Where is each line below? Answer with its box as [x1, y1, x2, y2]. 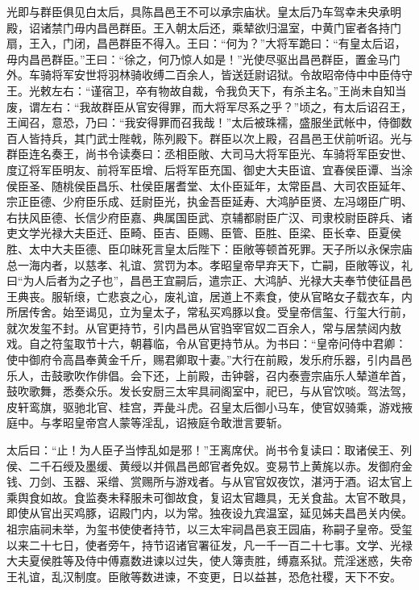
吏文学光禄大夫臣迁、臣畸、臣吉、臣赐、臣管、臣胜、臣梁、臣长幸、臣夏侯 [6, 224, 401, 241]
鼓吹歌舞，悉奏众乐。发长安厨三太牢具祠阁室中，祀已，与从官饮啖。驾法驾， [6, 383, 413, 400]
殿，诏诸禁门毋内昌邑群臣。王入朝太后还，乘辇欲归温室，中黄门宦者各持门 [6, 19, 401, 36]
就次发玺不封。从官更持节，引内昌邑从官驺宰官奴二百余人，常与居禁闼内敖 [6, 319, 401, 336]
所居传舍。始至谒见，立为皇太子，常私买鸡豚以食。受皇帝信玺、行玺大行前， [6, 303, 413, 320]
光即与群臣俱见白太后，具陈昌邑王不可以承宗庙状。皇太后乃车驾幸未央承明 [6, 3, 401, 19]
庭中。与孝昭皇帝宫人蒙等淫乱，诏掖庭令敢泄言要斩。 [6, 414, 288, 431]
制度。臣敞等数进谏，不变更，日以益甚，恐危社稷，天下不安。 [73, 567, 401, 584]
